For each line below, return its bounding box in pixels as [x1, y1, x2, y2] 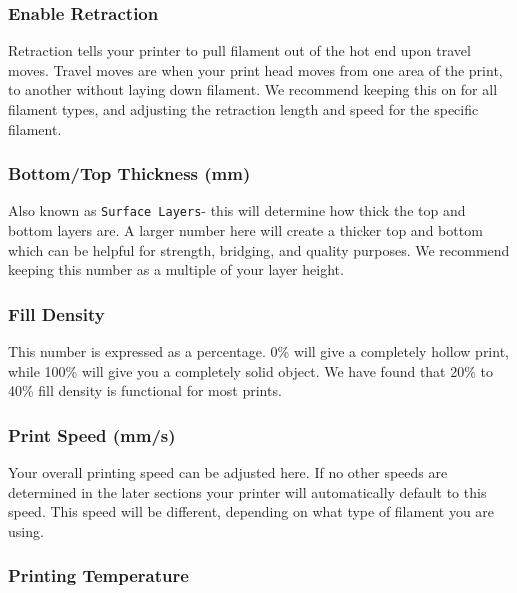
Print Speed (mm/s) [8, 422, 176, 447]
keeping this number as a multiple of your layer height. [8, 259, 344, 280]
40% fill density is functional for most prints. [8, 380, 282, 401]
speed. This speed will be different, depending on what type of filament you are [8, 501, 495, 522]
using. [8, 520, 44, 541]
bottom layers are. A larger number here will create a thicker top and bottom [8, 220, 483, 241]
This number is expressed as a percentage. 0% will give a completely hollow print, [8, 341, 509, 362]
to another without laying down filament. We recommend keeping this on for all [8, 79, 498, 100]
